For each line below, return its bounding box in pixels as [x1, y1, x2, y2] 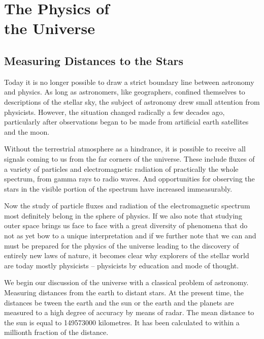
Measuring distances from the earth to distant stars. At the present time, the [4, 287, 244, 298]
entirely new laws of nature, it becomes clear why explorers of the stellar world [4, 250, 249, 261]
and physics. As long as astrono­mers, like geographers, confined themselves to [4, 86, 245, 97]
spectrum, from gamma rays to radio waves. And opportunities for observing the [4, 173, 255, 184]
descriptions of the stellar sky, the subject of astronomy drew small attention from [4, 96, 260, 107]
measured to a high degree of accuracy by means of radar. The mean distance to [4, 307, 254, 318]
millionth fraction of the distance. [4, 327, 109, 337]
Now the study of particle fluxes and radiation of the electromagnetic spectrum [4, 200, 250, 211]
